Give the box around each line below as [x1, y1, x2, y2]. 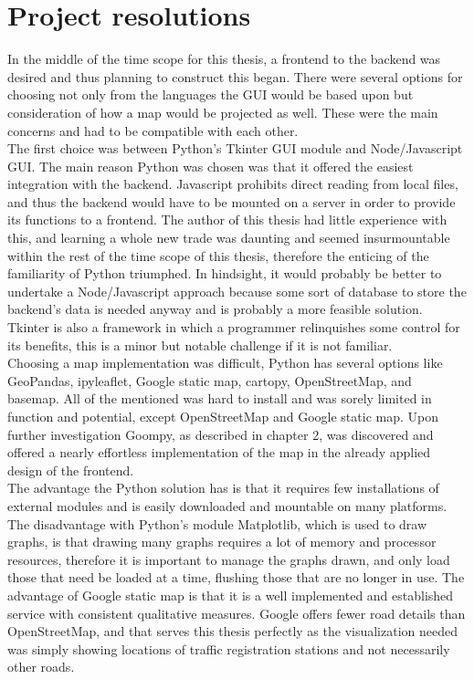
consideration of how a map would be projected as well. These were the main [7, 102, 438, 121]
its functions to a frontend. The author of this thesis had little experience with [7, 210, 448, 229]
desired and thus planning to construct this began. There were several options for [7, 67, 463, 86]
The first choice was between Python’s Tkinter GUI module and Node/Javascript [7, 139, 463, 158]
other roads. [7, 657, 75, 676]
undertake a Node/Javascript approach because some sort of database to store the [7, 281, 467, 300]
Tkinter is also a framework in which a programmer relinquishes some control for [7, 318, 460, 337]
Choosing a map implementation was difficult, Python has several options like [7, 353, 443, 372]
